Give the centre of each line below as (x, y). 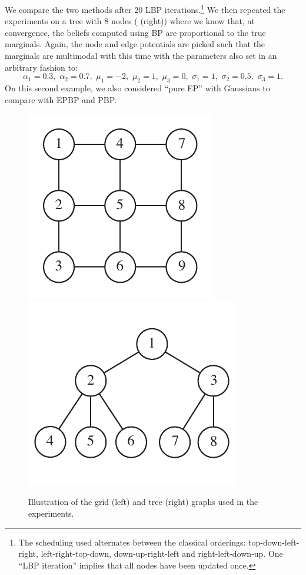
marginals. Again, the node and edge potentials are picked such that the (135, 44)
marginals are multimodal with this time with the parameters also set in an (141, 56)
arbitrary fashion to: (41, 67)
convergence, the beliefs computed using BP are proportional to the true (135, 32)
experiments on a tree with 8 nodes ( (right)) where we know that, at (130, 21)
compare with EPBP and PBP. (61, 99)
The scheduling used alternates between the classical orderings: (132, 542)
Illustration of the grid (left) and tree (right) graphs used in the (143, 502)
